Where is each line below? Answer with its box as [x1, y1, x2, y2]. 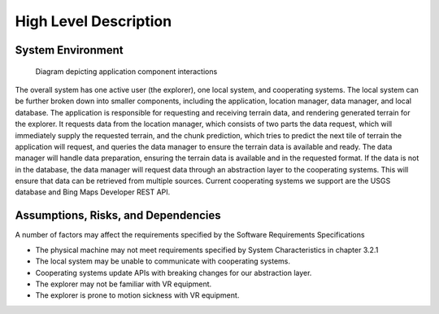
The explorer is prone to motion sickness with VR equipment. [35, 290, 240, 300]
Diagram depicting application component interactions [35, 66, 218, 76]
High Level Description [15, 12, 172, 30]
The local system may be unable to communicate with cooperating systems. [35, 256, 291, 266]
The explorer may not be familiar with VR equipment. [35, 279, 212, 289]
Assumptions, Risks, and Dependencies [15, 208, 221, 223]
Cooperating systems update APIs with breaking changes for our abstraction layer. [35, 268, 312, 277]
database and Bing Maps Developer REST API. [15, 187, 171, 197]
